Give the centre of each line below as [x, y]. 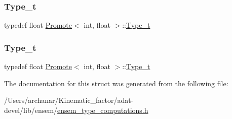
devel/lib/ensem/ [31, 110]
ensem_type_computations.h [103, 110]
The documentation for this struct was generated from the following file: [116, 83]
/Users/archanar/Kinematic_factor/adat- [69, 100]
